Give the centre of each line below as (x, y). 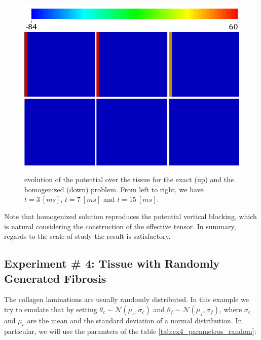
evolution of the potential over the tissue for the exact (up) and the (129, 179)
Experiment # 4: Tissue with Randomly (112, 263)
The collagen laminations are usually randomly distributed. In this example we (127, 299)
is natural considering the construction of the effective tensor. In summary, (120, 226)
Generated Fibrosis (55, 278)
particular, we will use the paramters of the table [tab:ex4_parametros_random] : (130, 331)
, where (231, 309)
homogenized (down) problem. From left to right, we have (114, 189)
